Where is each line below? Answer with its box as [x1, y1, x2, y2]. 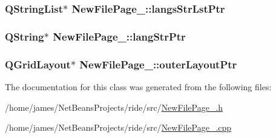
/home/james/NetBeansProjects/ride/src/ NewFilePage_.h [5, 100, 223, 113]
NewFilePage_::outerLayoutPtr [79, 56, 237, 71]
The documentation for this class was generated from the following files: [5, 80, 272, 93]
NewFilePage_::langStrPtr [53, 28, 186, 44]
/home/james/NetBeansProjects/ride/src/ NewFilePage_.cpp [5, 121, 232, 134]
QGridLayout [5, 56, 71, 71]
